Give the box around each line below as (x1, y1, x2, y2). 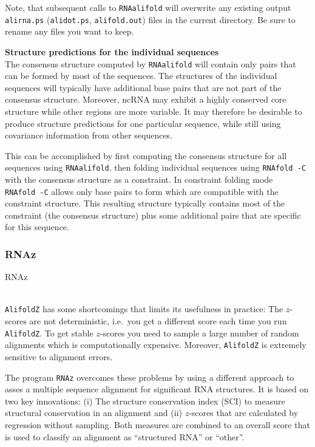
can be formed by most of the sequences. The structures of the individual (5, 69, 277, 82)
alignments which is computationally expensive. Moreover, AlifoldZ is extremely (5, 338, 307, 351)
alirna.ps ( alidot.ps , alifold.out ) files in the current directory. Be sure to (5, 13, 296, 26)
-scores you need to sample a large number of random (100, 326, 299, 339)
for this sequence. (5, 220, 69, 233)
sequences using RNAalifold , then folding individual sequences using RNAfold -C (5, 161, 307, 174)
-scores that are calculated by (189, 406, 299, 419)
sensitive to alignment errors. (5, 350, 113, 363)
